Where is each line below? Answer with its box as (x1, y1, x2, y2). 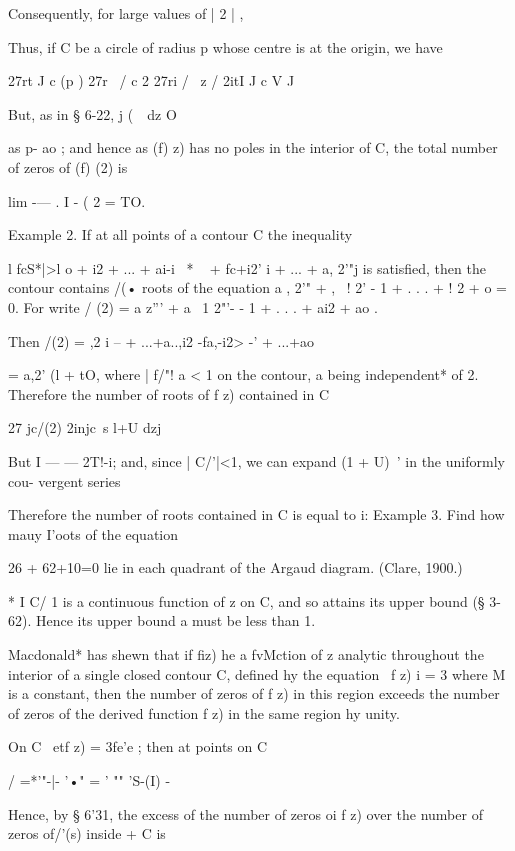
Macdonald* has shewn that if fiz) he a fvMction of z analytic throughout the (8, 644, 484, 665)
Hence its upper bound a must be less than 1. (35, 610, 316, 631)
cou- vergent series (8, 470, 121, 491)
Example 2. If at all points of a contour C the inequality (8, 224, 353, 245)
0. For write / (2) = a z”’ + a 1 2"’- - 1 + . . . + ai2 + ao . (8, 296, 378, 317)
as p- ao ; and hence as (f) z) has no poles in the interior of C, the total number (8, 137, 498, 158)
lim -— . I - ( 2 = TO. (8, 190, 146, 211)
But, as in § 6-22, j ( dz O (8, 103, 177, 124)
